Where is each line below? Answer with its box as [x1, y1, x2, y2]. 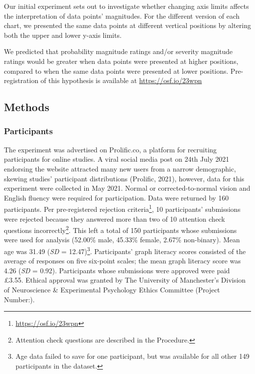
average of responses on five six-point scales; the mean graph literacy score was [4, 256, 241, 266]
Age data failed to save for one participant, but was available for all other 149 [15, 351, 250, 361]
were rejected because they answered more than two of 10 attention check [4, 213, 225, 224]
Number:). [4, 294, 35, 304]
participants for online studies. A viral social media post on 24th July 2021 [4, 154, 229, 164]
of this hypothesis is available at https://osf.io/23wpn [40, 75, 202, 86]
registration [4, 75, 39, 86]
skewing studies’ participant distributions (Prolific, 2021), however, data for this [4, 173, 245, 183]
